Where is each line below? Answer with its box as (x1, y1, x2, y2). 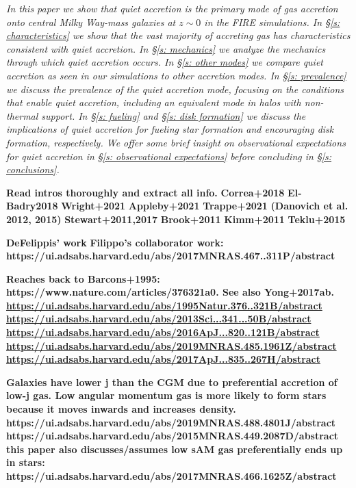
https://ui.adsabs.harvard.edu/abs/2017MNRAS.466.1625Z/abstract (6, 469, 337, 483)
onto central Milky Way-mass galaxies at (6, 14, 176, 29)
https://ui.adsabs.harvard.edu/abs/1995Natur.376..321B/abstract (6, 298, 322, 312)
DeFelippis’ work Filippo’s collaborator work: (6, 235, 224, 249)
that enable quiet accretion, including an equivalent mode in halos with (6, 95, 301, 110)
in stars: (6, 455, 45, 470)
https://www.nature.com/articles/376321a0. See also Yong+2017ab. (6, 285, 334, 299)
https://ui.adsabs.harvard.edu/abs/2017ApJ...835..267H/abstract (6, 352, 321, 366)
